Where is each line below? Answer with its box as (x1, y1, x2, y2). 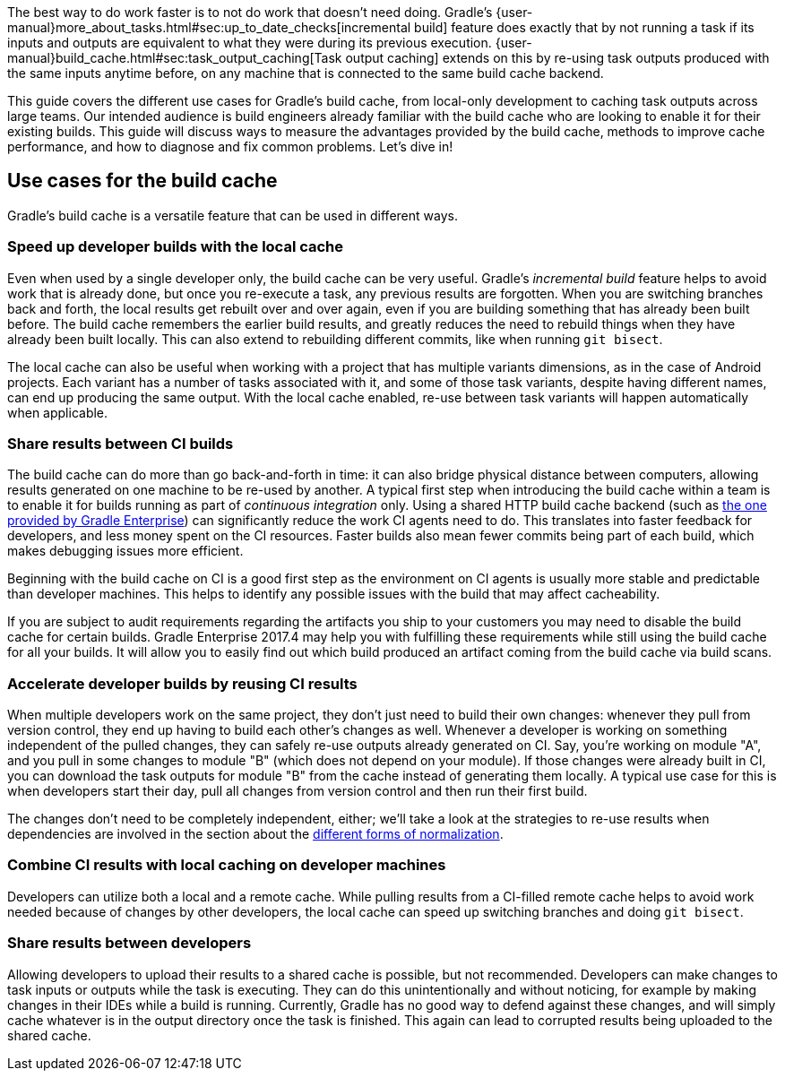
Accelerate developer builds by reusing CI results (7, 674, 358, 693)
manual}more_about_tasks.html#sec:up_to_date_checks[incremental (7, 20, 411, 35)
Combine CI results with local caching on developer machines (7, 856, 446, 875)
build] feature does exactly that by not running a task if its (414, 20, 755, 35)
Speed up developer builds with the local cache (7, 237, 344, 256)
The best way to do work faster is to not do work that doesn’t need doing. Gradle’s (7, 4, 493, 20)
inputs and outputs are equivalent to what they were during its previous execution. (7, 35, 492, 50)
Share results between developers (7, 934, 252, 953)
